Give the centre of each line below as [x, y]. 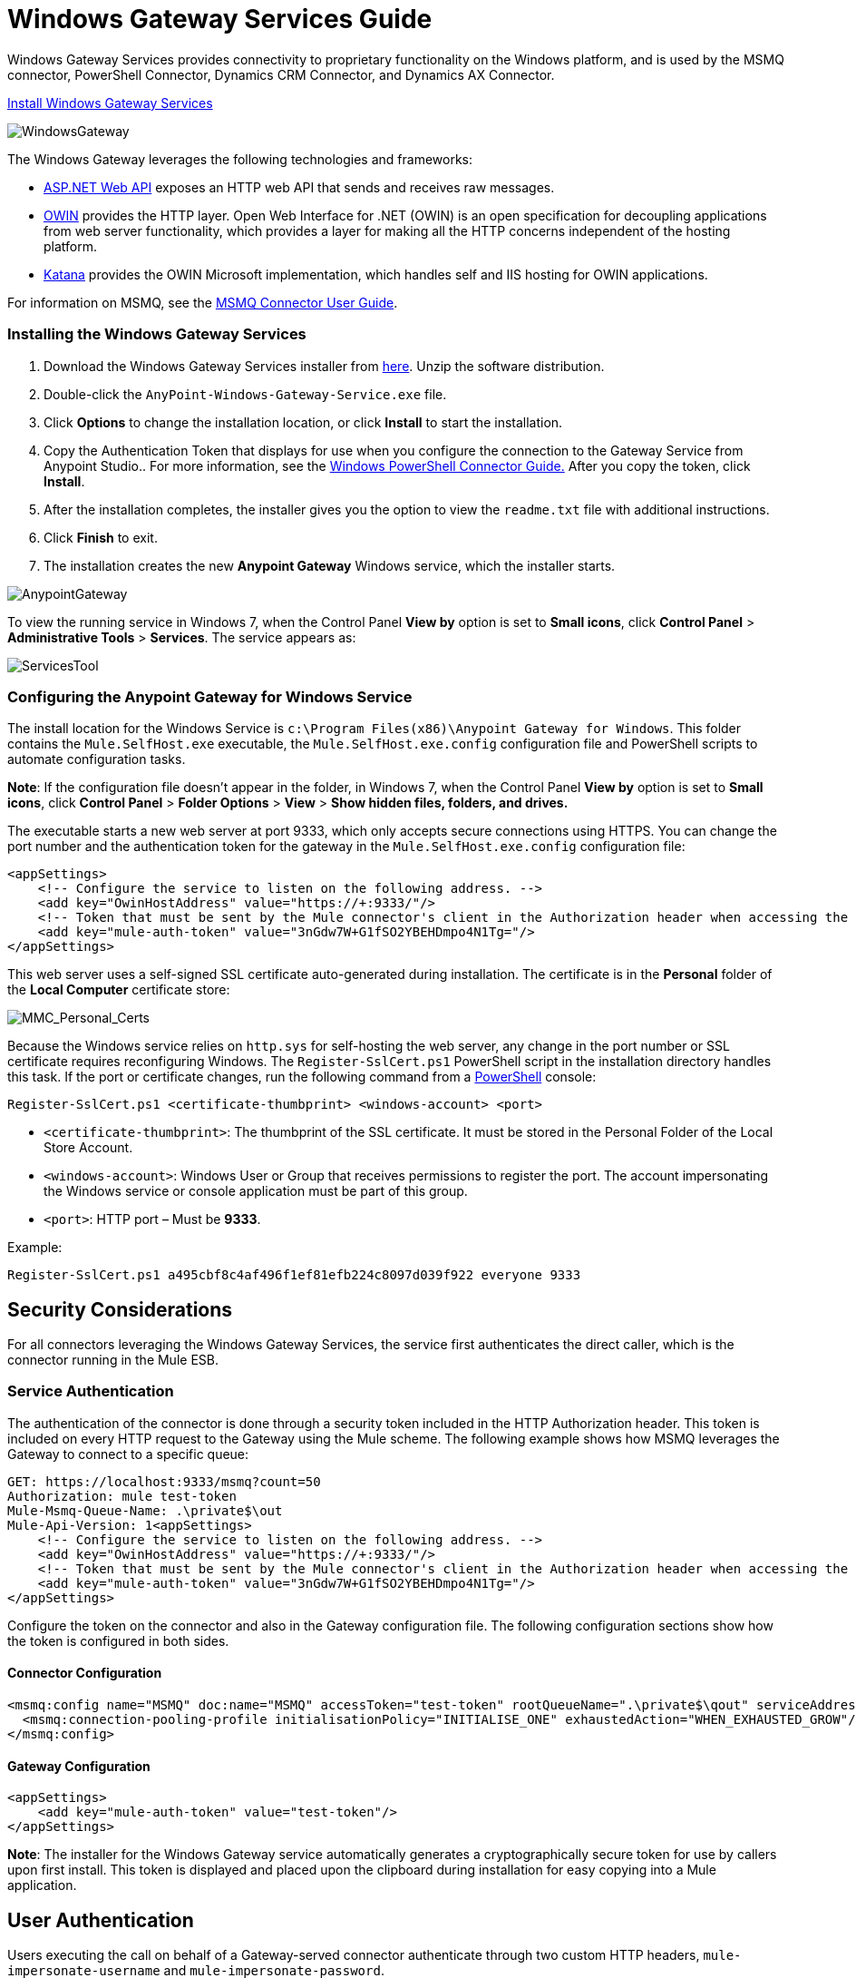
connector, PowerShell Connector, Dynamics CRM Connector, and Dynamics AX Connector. [281, 74]
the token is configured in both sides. [118, 1640]
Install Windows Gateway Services [110, 103]
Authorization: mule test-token [122, 1496]
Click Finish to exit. [101, 537]
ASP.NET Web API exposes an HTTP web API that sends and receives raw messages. [299, 187]
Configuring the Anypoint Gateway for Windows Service [210, 696]
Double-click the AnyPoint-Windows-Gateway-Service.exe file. [245, 394]
